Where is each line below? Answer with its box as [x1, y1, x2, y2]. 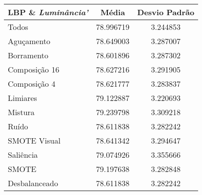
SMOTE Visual [8, 135, 61, 146]
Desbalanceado [8, 177, 58, 189]
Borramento [8, 49, 48, 61]
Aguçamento [8, 35, 51, 47]
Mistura [8, 106, 35, 118]
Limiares [8, 92, 37, 103]
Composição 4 [8, 78, 56, 89]
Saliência [8, 149, 38, 160]
